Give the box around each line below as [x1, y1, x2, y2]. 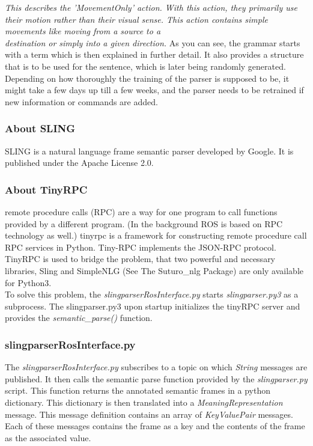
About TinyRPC [5, 182, 88, 197]
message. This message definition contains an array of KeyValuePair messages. [5, 408, 293, 420]
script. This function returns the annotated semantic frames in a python [5, 384, 270, 397]
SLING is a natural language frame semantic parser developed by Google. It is [5, 144, 294, 157]
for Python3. [5, 276, 52, 289]
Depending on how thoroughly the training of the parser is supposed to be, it [5, 72, 290, 84]
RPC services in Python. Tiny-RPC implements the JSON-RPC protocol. [5, 240, 276, 253]
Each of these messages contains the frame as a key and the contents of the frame [5, 420, 305, 432]
